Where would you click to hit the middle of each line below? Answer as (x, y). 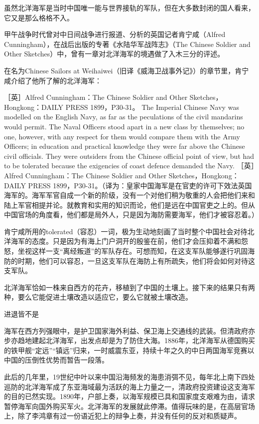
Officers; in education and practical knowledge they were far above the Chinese (125, 146)
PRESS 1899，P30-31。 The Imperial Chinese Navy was (152, 107)
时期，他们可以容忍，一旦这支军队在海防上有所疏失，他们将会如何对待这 (136, 260)
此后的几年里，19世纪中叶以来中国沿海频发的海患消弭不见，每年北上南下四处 (129, 377)
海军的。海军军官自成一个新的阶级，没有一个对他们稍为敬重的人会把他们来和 (129, 195)
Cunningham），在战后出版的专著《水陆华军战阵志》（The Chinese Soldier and (127, 44)
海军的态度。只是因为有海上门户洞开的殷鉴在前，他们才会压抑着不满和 (126, 241)
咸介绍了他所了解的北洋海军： (53, 80)
